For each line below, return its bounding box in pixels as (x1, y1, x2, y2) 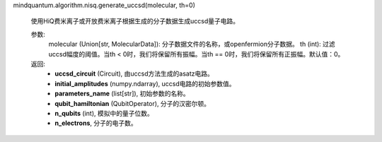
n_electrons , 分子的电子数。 (54, 119, 137, 127)
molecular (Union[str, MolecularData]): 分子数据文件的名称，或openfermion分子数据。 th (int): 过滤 (48, 40, 335, 49)
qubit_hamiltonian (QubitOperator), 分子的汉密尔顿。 (54, 99, 211, 107)
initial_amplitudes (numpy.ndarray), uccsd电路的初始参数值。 (54, 79, 236, 88)
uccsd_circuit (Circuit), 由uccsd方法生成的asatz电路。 (54, 69, 214, 78)
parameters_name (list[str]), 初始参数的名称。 (54, 89, 190, 98)
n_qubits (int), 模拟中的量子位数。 (54, 109, 154, 117)
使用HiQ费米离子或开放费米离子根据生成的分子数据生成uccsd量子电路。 (30, 17, 240, 25)
